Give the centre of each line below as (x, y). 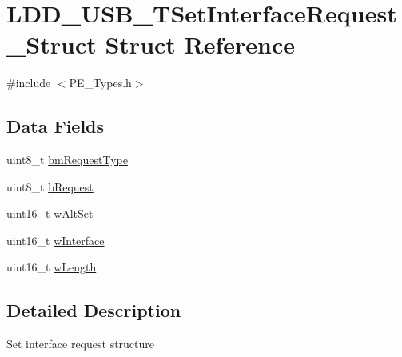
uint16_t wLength (52, 267)
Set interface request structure (81, 344)
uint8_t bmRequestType (67, 160)
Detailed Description (94, 310)
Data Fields (56, 126)
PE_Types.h (100, 83)
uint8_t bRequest (50, 186)
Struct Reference (200, 44)
